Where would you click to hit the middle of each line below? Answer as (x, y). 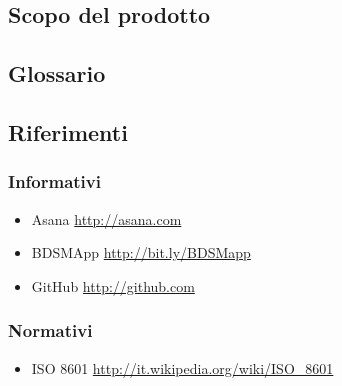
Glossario (57, 73)
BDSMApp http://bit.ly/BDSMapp (141, 252)
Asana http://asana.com (106, 218)
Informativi (54, 181)
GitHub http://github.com (113, 285)
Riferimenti (68, 131)
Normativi (50, 330)
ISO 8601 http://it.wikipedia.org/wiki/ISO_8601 (182, 367)
